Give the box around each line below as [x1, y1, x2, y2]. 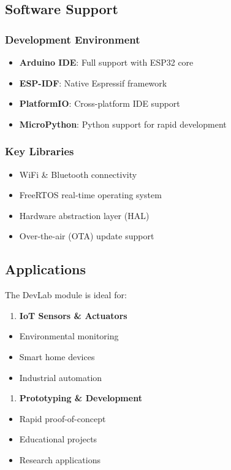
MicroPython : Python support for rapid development [19, 117, 227, 130]
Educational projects [19, 433, 97, 445]
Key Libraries [5, 144, 74, 159]
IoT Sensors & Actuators [19, 309, 127, 322]
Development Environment [5, 31, 140, 47]
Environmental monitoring [19, 329, 119, 342]
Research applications [19, 453, 101, 466]
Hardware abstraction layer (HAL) [19, 209, 150, 222]
